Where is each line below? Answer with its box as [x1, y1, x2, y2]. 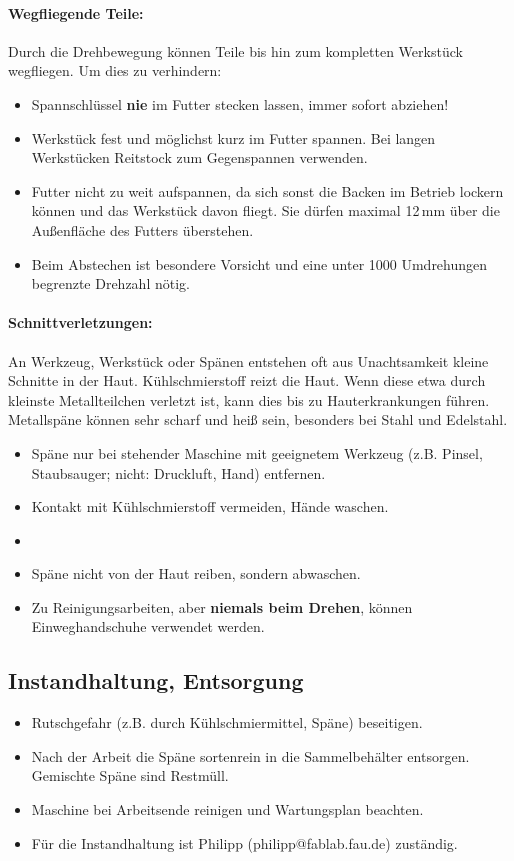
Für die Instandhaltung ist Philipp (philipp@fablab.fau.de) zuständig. [31, 832, 458, 853]
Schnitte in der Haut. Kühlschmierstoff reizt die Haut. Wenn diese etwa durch [8, 370, 486, 391]
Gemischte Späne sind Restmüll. [31, 765, 229, 786]
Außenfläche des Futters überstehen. [31, 219, 254, 240]
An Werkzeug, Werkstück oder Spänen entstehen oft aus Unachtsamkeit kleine [8, 350, 489, 371]
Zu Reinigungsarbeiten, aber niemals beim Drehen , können [31, 596, 413, 617]
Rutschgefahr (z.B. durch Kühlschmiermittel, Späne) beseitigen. [31, 712, 423, 733]
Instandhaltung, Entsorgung [8, 665, 304, 696]
